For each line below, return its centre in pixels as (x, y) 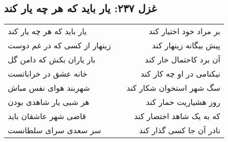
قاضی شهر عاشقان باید (47, 116)
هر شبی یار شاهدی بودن (49, 102)
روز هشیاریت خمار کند (183, 102)
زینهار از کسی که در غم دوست (59, 45)
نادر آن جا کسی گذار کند (180, 130)
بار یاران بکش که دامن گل (52, 60)
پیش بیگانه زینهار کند (186, 45)
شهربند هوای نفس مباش (49, 88)
